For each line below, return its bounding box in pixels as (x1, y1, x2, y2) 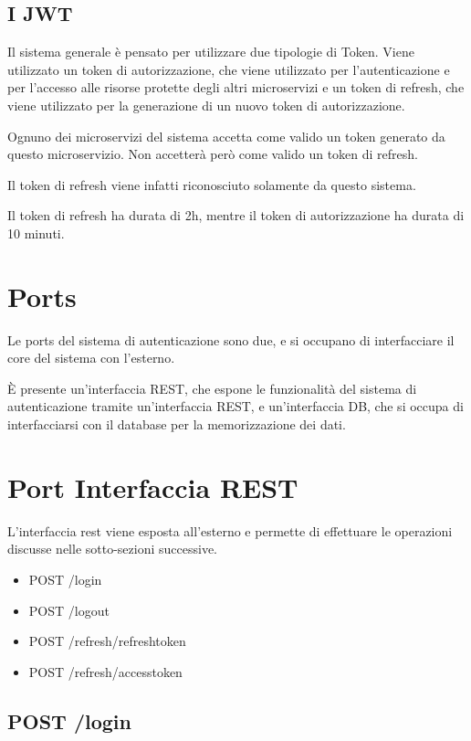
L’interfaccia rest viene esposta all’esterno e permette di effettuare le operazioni (7, 521, 453, 540)
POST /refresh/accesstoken (28, 662, 183, 681)
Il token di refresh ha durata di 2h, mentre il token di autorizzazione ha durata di (7, 206, 465, 225)
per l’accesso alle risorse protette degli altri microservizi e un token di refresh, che (7, 78, 465, 97)
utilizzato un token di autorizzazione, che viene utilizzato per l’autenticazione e (7, 59, 450, 79)
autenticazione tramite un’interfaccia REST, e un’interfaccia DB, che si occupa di (7, 397, 464, 416)
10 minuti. (7, 223, 65, 242)
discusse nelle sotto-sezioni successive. (7, 539, 217, 558)
